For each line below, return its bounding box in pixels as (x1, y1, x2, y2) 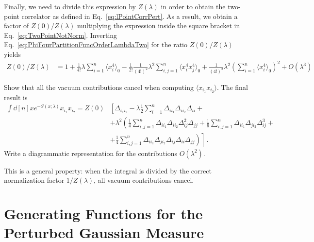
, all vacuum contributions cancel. (94, 175, 194, 185)
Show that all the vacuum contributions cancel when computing (4, 82, 194, 92)
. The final (217, 82, 248, 92)
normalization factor (4, 175, 65, 185)
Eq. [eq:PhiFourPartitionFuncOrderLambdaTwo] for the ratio (4, 39, 187, 50)
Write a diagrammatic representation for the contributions (4, 148, 178, 158)
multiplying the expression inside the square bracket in (77, 20, 240, 31)
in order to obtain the (161, 1, 226, 11)
